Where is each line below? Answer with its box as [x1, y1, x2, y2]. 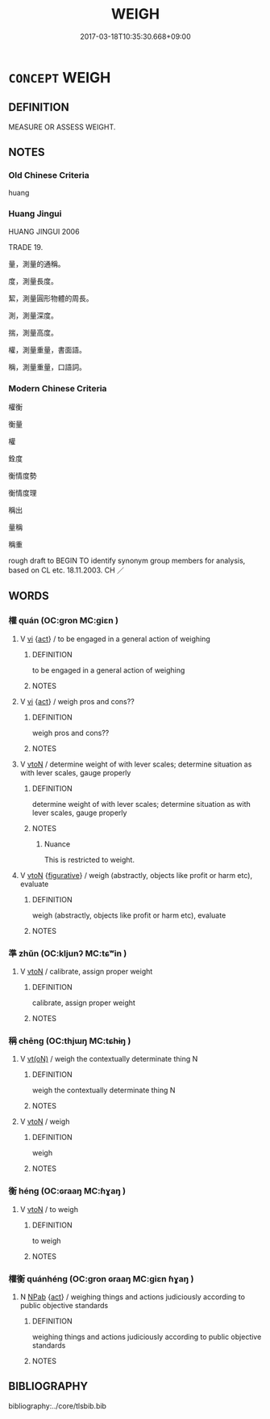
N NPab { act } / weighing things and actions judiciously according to [19, 1291, 246, 1302]
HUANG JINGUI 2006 [8, 226, 80, 236]
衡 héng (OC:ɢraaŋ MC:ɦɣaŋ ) [8, 1185, 127, 1197]
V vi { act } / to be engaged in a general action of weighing [19, 634, 211, 644]
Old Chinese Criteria [8, 170, 90, 181]
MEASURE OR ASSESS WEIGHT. [8, 122, 116, 132]
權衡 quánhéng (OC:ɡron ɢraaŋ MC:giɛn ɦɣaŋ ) [8, 1273, 194, 1284]
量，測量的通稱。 [8, 259, 65, 268]
